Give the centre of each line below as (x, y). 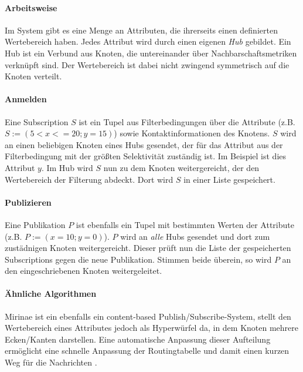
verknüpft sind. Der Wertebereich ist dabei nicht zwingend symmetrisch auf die (147, 64)
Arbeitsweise (31, 7)
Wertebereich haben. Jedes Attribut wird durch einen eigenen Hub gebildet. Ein (148, 41)
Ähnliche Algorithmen (51, 294)
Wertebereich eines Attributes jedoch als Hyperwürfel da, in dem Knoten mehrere (152, 328)
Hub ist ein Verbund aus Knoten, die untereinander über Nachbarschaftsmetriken (151, 53)
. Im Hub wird (67, 167)
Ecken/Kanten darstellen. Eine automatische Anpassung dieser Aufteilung (138, 339)
